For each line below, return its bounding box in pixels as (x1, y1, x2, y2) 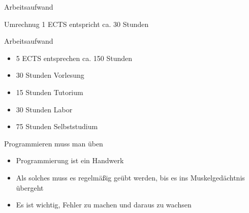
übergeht (16, 182, 44, 193)
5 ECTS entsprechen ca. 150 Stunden (16, 52, 132, 63)
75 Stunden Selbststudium (16, 121, 98, 132)
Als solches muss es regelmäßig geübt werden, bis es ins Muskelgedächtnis (16, 172, 245, 182)
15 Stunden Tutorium (16, 86, 83, 97)
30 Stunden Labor (16, 104, 73, 114)
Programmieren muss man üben (4, 138, 103, 148)
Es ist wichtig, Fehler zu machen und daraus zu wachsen (16, 199, 192, 210)
